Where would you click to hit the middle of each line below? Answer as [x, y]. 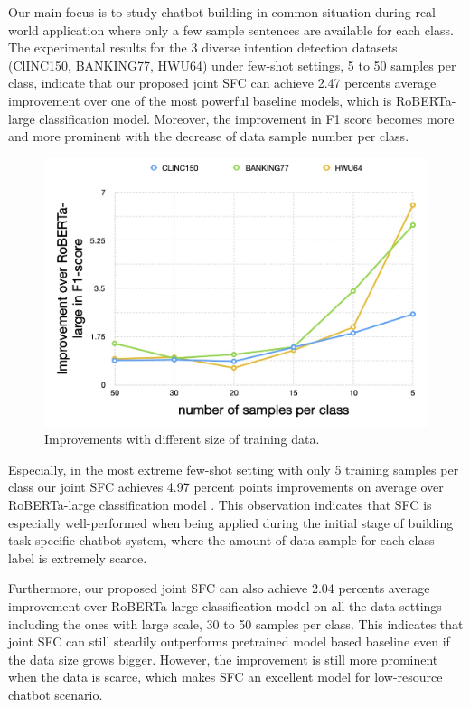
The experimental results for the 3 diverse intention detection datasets [203, 47]
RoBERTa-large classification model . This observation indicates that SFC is [220, 504]
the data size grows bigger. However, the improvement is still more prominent [223, 659]
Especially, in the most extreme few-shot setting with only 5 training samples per [234, 469]
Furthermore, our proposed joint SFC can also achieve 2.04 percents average [219, 588]
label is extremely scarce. [78, 557]
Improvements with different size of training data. [182, 439]
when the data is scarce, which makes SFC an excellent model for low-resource [226, 677]
